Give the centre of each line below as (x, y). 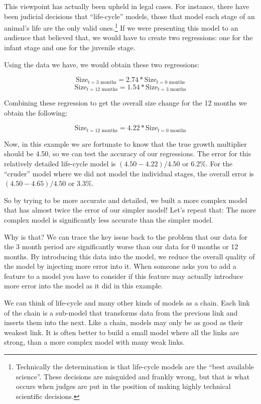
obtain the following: (36, 112)
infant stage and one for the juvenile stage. (70, 47)
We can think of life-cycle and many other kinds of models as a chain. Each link (127, 303)
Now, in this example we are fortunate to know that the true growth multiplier (125, 143)
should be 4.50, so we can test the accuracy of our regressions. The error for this (127, 154)
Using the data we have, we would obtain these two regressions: (102, 64)
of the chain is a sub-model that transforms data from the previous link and (121, 312)
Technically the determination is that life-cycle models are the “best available (135, 367)
